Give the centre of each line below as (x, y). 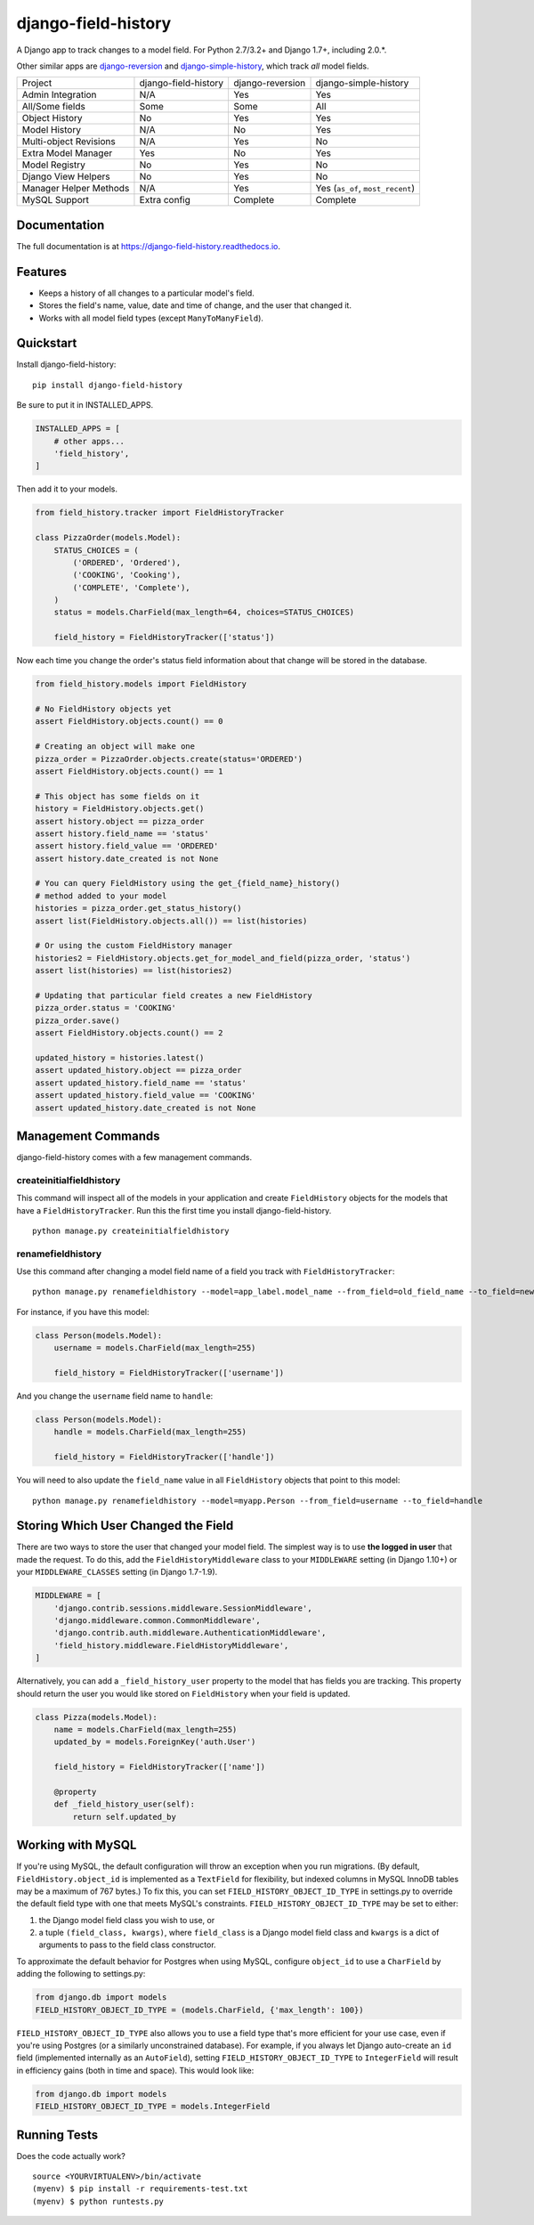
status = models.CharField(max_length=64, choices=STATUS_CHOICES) (204, 613)
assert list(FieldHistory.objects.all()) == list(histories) (171, 921)
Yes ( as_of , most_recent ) (365, 189)
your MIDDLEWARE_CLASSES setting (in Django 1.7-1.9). (117, 1572)
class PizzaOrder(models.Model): (108, 538)
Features (41, 272)
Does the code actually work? (71, 2156)
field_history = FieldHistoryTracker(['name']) (160, 1767)
